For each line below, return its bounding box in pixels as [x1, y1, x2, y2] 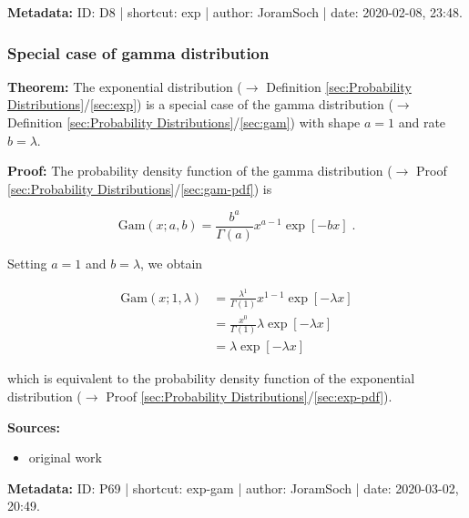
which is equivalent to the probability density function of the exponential [7, 369, 415, 388]
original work [28, 448, 103, 467]
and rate [398, 113, 446, 131]
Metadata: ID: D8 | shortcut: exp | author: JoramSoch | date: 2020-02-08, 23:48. [7, 3, 463, 21]
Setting [7, 253, 47, 272]
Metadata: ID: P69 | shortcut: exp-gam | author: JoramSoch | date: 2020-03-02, [7, 478, 459, 497]
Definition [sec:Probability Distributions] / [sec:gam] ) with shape [7, 113, 361, 131]
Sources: [7, 417, 60, 436]
